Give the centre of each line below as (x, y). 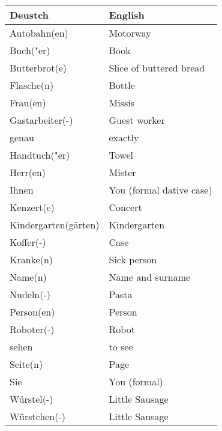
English (127, 15)
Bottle (122, 85)
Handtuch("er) (40, 155)
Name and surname (150, 277)
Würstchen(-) (38, 416)
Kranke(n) (31, 259)
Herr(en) (28, 172)
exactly (124, 137)
